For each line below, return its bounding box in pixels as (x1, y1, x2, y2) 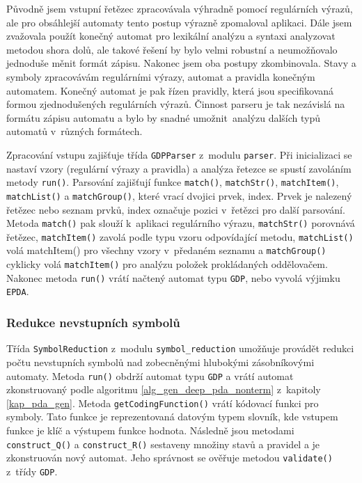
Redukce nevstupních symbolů (6, 313, 180, 331)
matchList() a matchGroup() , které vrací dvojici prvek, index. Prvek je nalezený (6, 188, 352, 203)
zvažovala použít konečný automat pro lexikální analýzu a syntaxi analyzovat (6, 29, 336, 43)
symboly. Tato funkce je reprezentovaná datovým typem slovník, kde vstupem (6, 409, 338, 424)
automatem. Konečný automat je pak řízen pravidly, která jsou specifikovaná (6, 83, 334, 97)
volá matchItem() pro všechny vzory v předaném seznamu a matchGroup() (6, 243, 326, 258)
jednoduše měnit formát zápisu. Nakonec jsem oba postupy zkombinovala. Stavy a (6, 56, 356, 70)
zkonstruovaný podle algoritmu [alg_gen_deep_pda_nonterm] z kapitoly (6, 382, 321, 397)
